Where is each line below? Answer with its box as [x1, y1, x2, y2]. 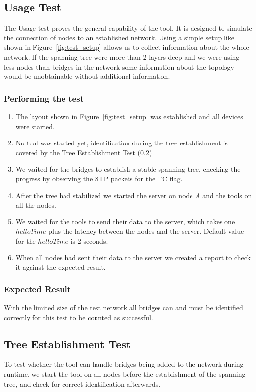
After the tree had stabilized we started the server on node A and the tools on [15, 190, 252, 200]
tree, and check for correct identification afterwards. [4, 378, 160, 389]
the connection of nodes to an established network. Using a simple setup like [4, 32, 234, 42]
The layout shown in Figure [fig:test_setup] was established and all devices [15, 111, 243, 121]
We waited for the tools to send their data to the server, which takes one [15, 216, 235, 226]
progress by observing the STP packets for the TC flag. [15, 173, 183, 183]
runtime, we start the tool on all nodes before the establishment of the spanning [4, 368, 246, 379]
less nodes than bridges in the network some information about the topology [4, 61, 234, 71]
